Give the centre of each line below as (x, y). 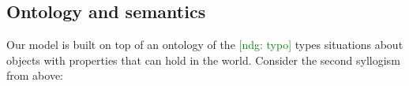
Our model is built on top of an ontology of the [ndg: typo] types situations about (205, 45)
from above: (35, 75)
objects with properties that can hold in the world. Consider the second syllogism (203, 60)
